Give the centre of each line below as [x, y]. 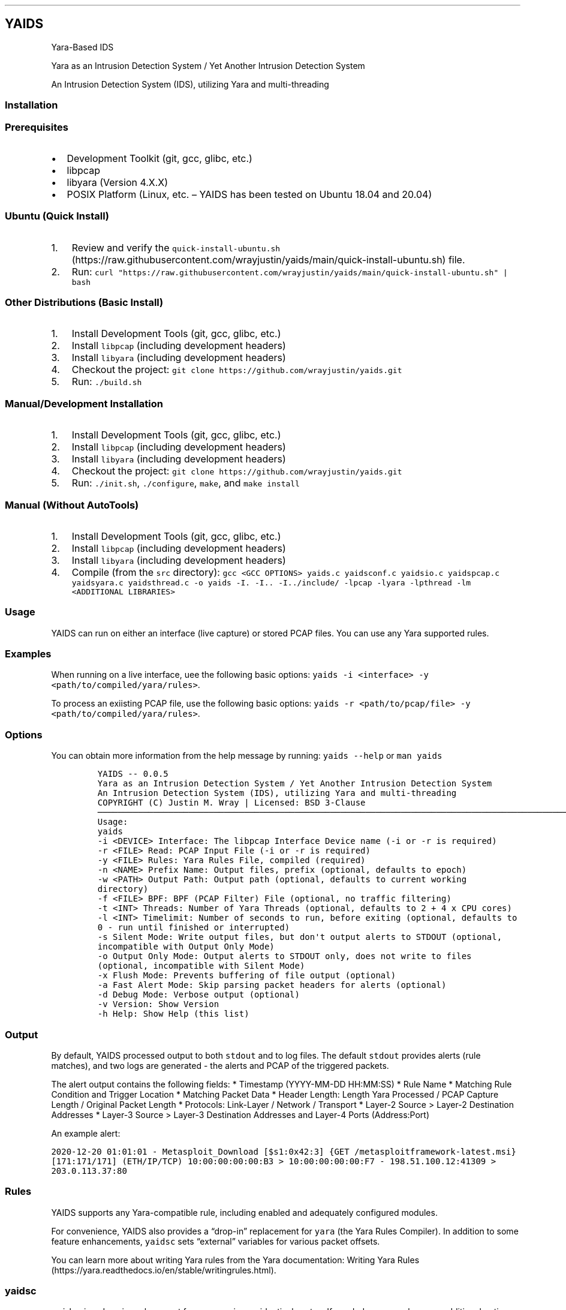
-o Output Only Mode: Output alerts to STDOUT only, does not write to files [284, 956]
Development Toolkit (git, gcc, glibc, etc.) [159, 158]
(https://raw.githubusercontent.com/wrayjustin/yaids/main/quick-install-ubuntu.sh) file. [268, 259]
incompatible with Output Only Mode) [186, 947]
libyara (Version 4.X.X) [118, 182]
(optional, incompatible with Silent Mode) [201, 966]
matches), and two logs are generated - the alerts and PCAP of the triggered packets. [220, 1065]
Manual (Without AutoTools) [72, 505]
